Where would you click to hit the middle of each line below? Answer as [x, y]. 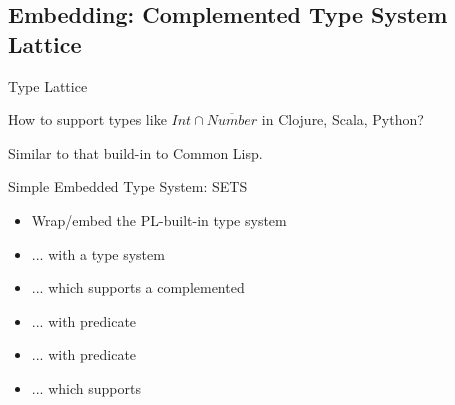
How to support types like [87, 119]
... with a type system [98, 253]
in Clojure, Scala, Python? [342, 119]
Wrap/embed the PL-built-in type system [159, 219]
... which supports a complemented [138, 287]
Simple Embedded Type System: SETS [128, 186]
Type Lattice [48, 85]
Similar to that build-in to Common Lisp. [135, 152]
